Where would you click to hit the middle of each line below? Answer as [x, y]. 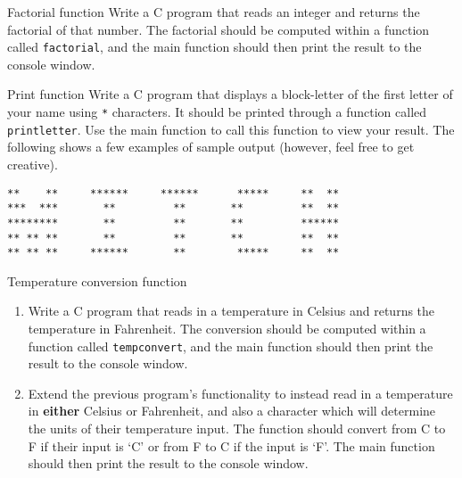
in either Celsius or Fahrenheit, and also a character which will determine [232, 411]
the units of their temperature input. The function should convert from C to [237, 429]
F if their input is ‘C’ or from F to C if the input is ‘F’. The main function [231, 445]
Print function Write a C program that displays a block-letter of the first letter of [230, 94]
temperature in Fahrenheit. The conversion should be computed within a [227, 328]
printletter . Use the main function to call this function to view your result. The [231, 129]
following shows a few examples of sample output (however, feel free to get [211, 147]
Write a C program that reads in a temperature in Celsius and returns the [231, 311]
